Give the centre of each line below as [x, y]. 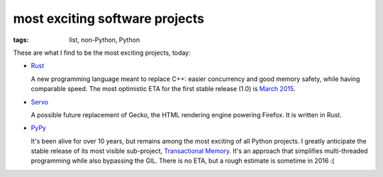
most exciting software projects [109, 18]
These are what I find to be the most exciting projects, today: [102, 53]
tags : [21, 40]
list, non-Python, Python [105, 40]
